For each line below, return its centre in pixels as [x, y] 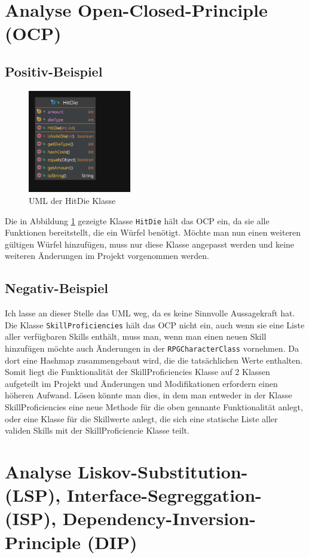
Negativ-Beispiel [57, 288]
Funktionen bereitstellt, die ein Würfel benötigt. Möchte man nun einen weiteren [153, 232]
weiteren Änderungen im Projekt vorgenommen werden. [107, 256]
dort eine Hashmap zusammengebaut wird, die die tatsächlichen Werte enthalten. [154, 360]
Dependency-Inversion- [159, 518]
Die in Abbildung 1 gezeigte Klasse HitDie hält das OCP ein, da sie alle [137, 220]
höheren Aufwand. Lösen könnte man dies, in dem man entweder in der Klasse [149, 395]
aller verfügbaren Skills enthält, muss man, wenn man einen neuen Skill [136, 336]
